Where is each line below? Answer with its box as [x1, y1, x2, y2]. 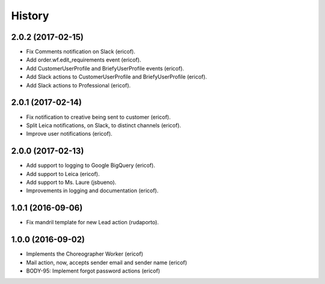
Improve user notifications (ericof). [26, 130, 113, 137]
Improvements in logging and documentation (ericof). [26, 187, 159, 194]
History [11, 9, 49, 22]
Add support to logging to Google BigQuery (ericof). [26, 162, 156, 169]
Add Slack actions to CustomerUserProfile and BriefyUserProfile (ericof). [26, 73, 207, 81]
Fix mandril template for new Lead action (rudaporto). [26, 219, 159, 226]
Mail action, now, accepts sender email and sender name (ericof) [26, 259, 188, 266]
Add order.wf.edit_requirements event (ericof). [26, 56, 141, 63]
